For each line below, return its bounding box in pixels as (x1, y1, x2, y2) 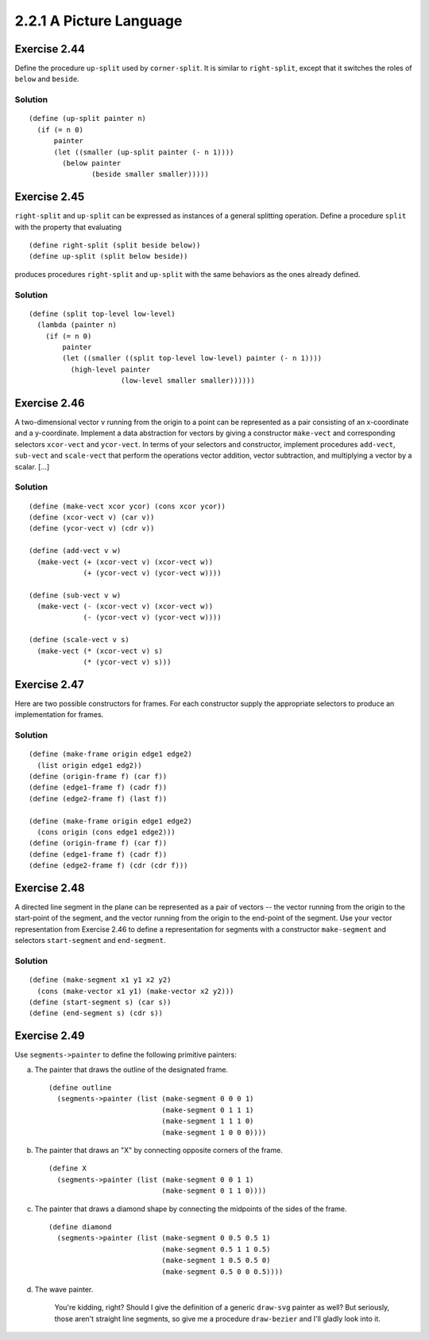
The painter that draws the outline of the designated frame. (34, 1065, 229, 1074)
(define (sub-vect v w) (29, 590, 122, 600)
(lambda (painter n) (37, 321, 118, 329)
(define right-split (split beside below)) (29, 241, 201, 250)
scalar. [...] (14, 462, 50, 471)
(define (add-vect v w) (29, 546, 122, 555)
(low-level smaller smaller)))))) (120, 376, 256, 385)
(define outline (48, 1083, 112, 1093)
